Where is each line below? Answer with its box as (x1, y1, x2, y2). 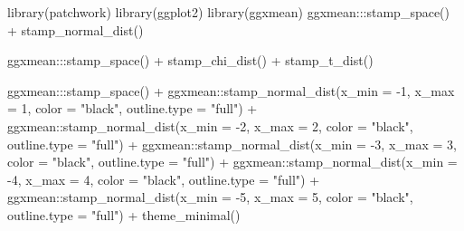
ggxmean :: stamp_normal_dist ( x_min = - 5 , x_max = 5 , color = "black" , (7, 188, 413, 207)
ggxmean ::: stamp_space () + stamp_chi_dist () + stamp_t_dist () (7, 51, 374, 70)
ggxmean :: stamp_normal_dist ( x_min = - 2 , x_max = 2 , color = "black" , (7, 116, 413, 135)
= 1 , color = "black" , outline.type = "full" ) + (7, 99, 258, 118)
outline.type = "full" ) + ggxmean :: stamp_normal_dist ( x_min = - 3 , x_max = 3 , (7, 134, 457, 153)
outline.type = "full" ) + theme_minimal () (7, 205, 241, 224)
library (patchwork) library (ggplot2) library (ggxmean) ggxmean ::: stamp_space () (7, 3, 450, 21)
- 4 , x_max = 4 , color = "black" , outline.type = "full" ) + (7, 169, 320, 188)
